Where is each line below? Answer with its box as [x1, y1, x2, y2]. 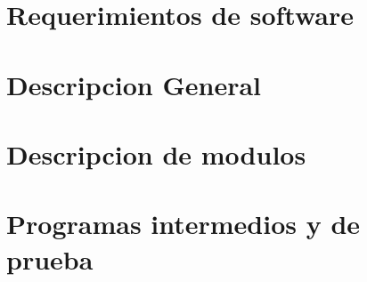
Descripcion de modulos [6, 135, 306, 172]
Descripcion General [6, 66, 261, 102]
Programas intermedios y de [6, 205, 361, 242]
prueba [6, 240, 94, 277]
